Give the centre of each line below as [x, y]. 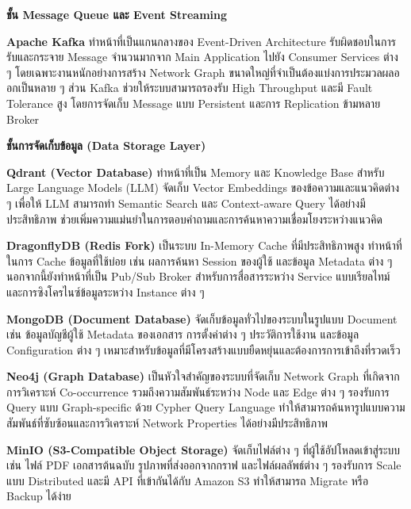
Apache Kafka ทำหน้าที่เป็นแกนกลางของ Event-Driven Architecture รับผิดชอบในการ [201, 41]
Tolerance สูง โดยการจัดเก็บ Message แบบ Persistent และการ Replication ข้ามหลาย [194, 103]
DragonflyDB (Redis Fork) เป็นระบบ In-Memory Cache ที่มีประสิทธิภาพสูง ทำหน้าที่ [204, 245]
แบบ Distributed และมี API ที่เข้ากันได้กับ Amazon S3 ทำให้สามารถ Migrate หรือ [188, 480]
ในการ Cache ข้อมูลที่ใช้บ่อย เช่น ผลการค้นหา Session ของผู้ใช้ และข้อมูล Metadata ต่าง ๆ [200, 260]
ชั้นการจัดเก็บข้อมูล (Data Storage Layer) [106, 145]
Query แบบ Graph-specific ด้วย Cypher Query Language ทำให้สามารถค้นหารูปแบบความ [206, 407]
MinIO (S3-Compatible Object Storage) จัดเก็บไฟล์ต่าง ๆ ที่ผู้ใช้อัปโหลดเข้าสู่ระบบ [204, 449]
